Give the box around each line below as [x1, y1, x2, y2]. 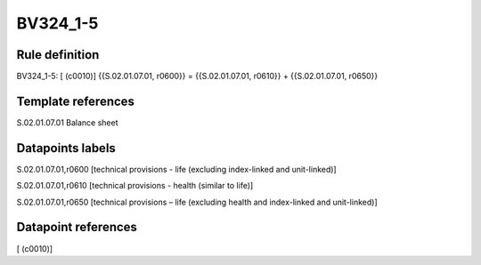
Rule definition [16, 47, 100, 62]
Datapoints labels [16, 141, 116, 156]
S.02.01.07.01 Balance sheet [16, 116, 118, 128]
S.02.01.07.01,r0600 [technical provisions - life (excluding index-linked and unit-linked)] [16, 164, 338, 174]
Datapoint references [16, 220, 138, 235]
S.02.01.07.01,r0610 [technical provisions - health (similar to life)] [16, 181, 254, 191]
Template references [16, 93, 135, 108]
